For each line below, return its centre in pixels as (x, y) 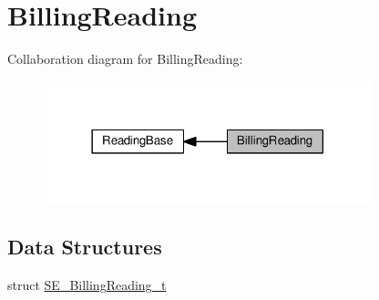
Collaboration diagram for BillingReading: (125, 59)
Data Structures (85, 247)
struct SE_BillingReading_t (87, 285)
